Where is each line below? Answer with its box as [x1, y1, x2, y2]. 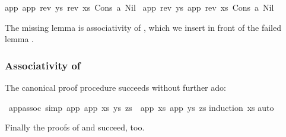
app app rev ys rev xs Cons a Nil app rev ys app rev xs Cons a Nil [5, 1, 274, 13]
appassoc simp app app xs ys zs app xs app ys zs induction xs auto [8, 101, 274, 113]
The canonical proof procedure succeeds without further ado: [5, 81, 226, 93]
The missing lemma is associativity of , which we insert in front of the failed [5, 21, 282, 33]
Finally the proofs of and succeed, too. [5, 121, 145, 133]
